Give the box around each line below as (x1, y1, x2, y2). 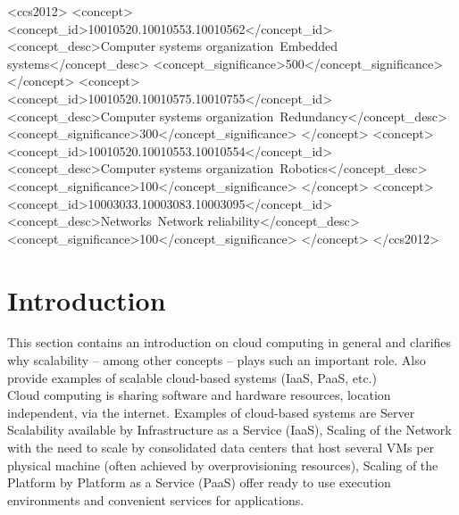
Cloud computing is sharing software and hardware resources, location (7, 386, 391, 404)
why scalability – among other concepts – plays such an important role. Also (7, 351, 426, 370)
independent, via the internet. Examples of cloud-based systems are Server (7, 403, 415, 421)
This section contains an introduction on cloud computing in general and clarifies (7, 333, 452, 352)
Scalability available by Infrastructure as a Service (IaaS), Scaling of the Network (7, 420, 452, 439)
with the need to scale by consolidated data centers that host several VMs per (7, 438, 435, 456)
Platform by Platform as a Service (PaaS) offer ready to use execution (7, 473, 391, 492)
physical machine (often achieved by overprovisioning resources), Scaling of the (7, 455, 438, 474)
